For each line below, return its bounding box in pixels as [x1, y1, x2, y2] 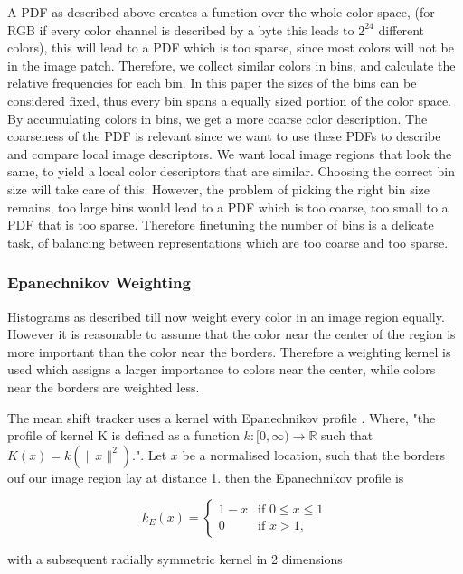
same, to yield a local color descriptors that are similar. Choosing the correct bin [7, 162, 455, 181]
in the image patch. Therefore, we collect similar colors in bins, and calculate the [7, 55, 456, 74]
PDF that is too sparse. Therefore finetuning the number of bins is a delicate [7, 215, 434, 234]
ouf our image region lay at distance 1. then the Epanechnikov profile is [7, 467, 404, 486]
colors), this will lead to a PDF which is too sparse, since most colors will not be [7, 38, 454, 57]
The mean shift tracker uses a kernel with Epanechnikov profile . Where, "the [7, 408, 436, 427]
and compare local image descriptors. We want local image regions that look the [7, 144, 452, 163]
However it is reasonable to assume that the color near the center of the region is [7, 325, 456, 343]
